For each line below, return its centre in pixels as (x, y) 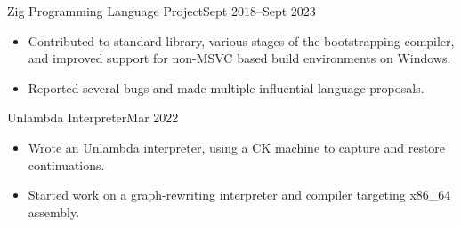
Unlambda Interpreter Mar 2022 (93, 117)
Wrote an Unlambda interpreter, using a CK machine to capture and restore (237, 147)
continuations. (66, 164)
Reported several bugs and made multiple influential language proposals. (226, 87)
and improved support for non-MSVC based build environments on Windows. (239, 58)
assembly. (54, 211)
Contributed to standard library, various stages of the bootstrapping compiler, (241, 40)
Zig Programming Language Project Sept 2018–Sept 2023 (162, 11)
